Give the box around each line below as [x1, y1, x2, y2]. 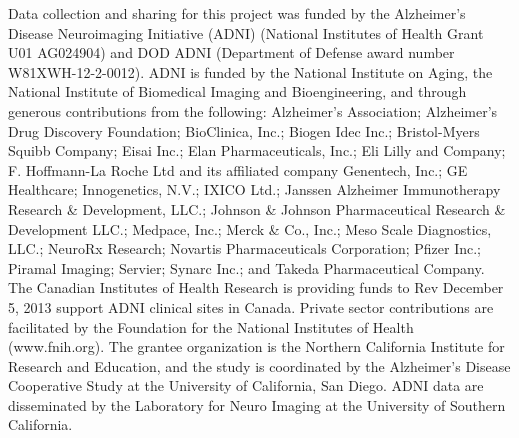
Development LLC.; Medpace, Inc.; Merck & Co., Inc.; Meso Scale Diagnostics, [8, 218, 492, 239]
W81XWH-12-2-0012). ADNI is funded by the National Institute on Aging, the [8, 61, 493, 82]
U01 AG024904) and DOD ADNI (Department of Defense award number [8, 42, 455, 63]
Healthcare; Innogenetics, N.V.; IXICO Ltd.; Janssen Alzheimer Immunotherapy [8, 179, 501, 200]
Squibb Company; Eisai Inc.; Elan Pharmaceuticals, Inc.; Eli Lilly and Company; [8, 140, 506, 161]
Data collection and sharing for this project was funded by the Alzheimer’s [8, 3, 466, 23]
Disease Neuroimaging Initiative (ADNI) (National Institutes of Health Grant [8, 22, 484, 43]
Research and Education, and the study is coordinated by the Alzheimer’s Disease [8, 355, 511, 376]
